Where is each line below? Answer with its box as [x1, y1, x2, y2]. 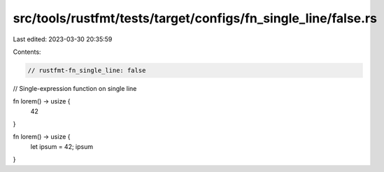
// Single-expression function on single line [13, 84, 137, 92]
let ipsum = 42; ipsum [30, 142, 94, 150]
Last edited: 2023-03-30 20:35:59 [13, 35, 113, 43]
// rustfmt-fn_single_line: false [27, 66, 146, 74]
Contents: [13, 48, 41, 56]
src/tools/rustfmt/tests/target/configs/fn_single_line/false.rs [13, 10, 378, 26]
